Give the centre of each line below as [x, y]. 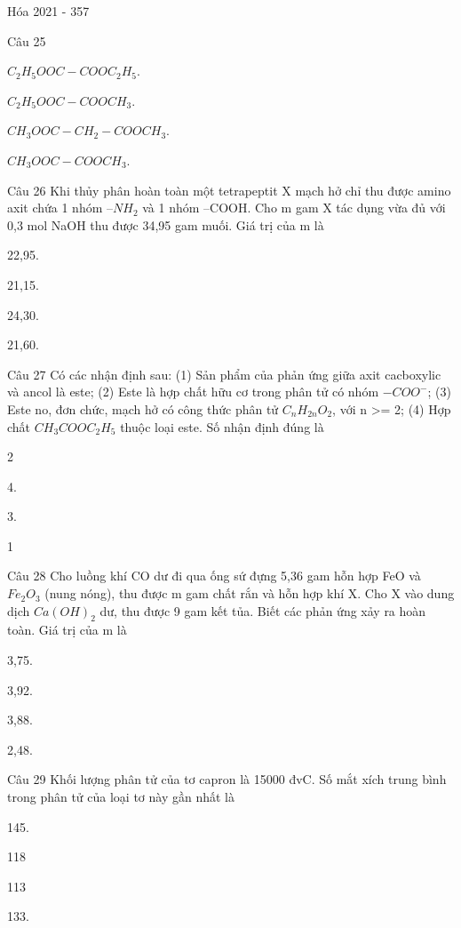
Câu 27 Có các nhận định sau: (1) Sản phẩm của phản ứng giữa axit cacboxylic [224, 374]
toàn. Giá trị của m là [67, 630]
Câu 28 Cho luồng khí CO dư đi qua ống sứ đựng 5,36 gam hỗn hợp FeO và [214, 576]
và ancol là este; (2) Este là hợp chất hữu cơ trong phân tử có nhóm [193, 392]
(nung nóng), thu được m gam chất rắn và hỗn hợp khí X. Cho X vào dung [250, 593]
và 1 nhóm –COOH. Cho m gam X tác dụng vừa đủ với [294, 208]
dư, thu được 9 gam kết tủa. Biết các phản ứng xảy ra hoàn [263, 610]
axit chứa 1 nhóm [55, 208]
